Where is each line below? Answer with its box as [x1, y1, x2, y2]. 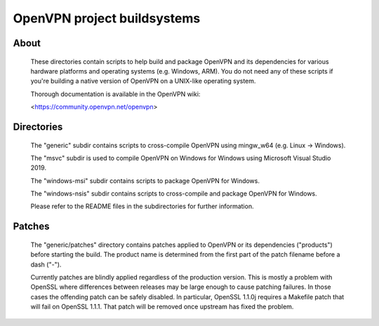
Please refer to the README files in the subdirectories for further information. [30, 202, 254, 210]
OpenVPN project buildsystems [13, 11, 201, 26]
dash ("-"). [30, 260, 62, 269]
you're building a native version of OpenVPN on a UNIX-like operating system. [30, 77, 256, 86]
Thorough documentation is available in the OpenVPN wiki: [30, 90, 201, 98]
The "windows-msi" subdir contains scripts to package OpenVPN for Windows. [30, 176, 260, 185]
